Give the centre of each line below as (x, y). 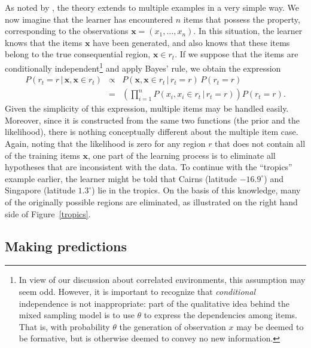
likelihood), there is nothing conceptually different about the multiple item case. (152, 132)
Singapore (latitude (40, 190)
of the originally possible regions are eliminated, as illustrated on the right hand (151, 202)
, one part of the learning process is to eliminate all (182, 155)
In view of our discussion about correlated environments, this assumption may (162, 280)
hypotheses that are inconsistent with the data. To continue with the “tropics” (149, 167)
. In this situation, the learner (248, 31)
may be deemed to (270, 326)
